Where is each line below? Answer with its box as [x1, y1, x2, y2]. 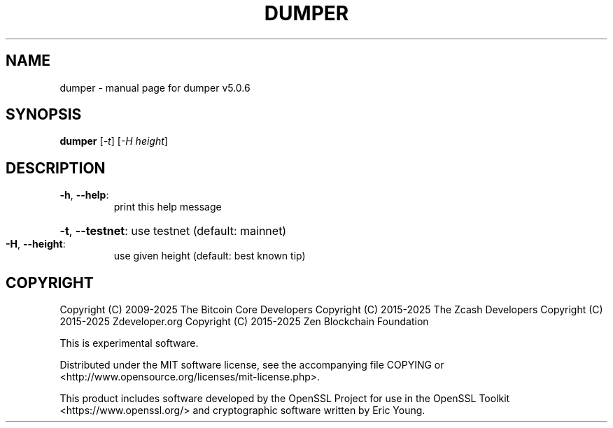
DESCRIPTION [6, 159, 106, 177]
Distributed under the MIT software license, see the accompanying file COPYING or [59, 359, 444, 371]
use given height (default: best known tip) [113, 250, 306, 262]
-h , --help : [59, 189, 109, 201]
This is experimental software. [59, 337, 199, 350]
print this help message [113, 201, 222, 213]
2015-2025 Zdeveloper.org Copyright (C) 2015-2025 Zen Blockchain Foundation [59, 315, 429, 328]
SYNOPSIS [6, 106, 82, 124]
